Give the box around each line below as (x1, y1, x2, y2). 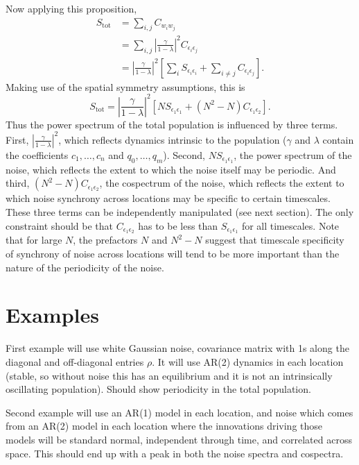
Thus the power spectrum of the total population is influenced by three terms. (6, 117, 338, 131)
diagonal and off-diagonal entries (6, 354, 144, 369)
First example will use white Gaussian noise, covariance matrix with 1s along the (6, 341, 349, 355)
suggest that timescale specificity (205, 232, 344, 247)
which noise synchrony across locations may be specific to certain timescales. (6, 191, 331, 205)
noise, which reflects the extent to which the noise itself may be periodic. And (6, 162, 336, 176)
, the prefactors (73, 232, 138, 247)
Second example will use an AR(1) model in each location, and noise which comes (6, 405, 353, 419)
